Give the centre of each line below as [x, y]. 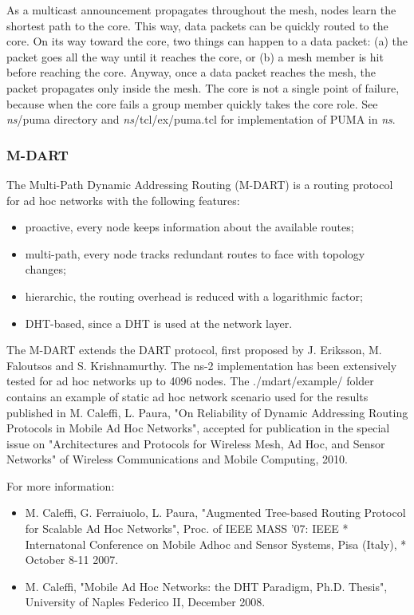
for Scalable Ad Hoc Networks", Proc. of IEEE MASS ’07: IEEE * [187, 528]
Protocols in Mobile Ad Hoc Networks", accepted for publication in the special [198, 428]
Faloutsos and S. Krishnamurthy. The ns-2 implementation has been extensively [202, 365]
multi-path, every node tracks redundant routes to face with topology [195, 253]
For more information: [61, 485]
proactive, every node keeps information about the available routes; [189, 227]
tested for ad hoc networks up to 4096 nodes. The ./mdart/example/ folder [190, 381]
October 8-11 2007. [72, 560]
